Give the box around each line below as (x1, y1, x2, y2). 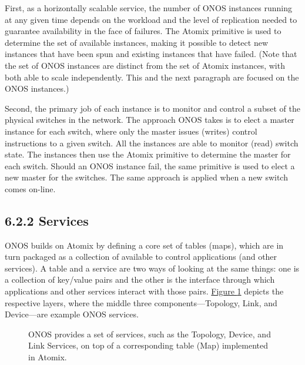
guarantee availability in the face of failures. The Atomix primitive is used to (5, 25, 281, 37)
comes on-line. (5, 182, 56, 195)
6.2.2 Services (5, 211, 89, 229)
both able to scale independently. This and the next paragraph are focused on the (5, 71, 299, 83)
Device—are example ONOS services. (5, 308, 139, 320)
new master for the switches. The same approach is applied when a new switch (5, 171, 288, 183)
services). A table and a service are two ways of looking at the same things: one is (5, 262, 300, 274)
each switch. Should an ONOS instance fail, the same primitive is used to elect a (5, 159, 295, 172)
